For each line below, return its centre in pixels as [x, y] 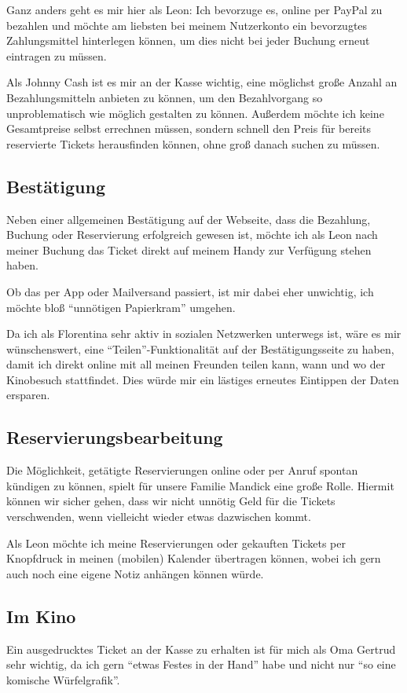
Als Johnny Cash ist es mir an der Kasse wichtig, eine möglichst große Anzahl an [202, 82]
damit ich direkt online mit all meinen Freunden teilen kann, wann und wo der [196, 364]
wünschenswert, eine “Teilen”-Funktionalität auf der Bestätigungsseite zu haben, [200, 348]
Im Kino [41, 616]
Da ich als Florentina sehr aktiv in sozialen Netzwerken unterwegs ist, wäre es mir [204, 334]
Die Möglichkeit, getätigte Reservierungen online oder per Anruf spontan [182, 470]
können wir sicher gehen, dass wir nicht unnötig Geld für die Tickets [171, 501]
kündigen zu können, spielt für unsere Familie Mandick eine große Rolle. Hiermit [200, 485]
